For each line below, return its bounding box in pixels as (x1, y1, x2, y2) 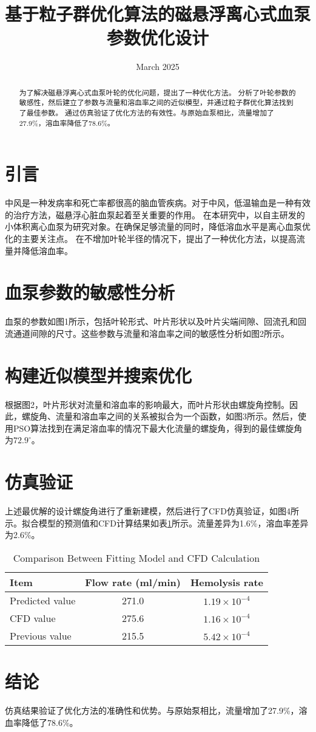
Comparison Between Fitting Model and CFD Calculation (13, 550, 260, 565)
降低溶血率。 (21, 244, 73, 257)
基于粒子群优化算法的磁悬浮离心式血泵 (5, 1, 311, 26)
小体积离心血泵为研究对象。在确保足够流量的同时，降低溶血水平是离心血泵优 (5, 220, 311, 233)
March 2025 (136, 60, 180, 73)
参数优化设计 (106, 25, 209, 50)
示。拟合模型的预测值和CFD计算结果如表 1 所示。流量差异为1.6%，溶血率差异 (5, 516, 309, 529)
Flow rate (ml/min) (85, 575, 181, 589)
